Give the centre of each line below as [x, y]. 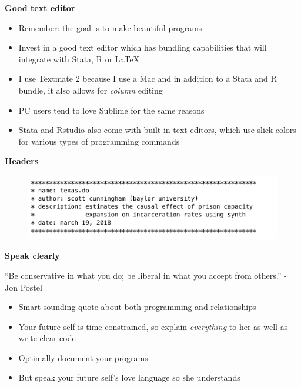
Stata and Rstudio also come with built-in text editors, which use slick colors [157, 130]
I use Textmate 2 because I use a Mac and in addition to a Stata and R [148, 79]
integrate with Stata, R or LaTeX [79, 59]
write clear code [47, 338]
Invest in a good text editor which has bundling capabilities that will [143, 47]
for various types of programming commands [99, 141]
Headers [22, 161]
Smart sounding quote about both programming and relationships [137, 307]
